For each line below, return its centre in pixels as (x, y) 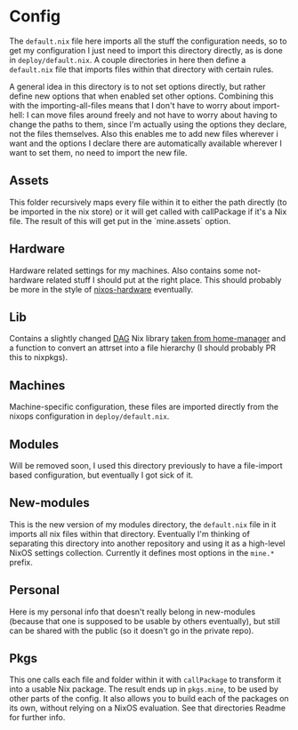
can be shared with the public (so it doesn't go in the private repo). (132, 630)
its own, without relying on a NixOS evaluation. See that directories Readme (148, 708)
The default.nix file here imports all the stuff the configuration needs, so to (148, 41)
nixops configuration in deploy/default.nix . (89, 416)
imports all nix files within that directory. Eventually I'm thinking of (130, 533)
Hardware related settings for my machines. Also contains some (127, 270)
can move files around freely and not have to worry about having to (154, 115)
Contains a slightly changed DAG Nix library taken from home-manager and (148, 339)
